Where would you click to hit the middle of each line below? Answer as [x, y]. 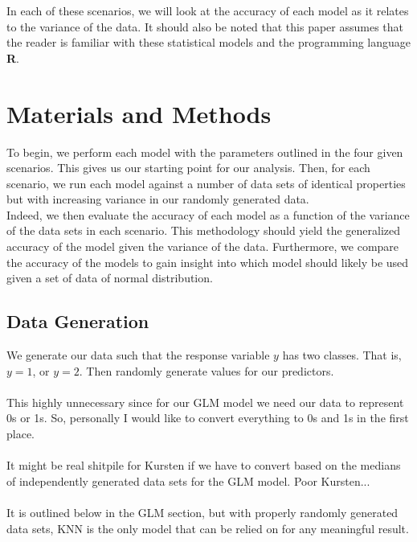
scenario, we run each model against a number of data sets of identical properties [206, 183]
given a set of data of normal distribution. [110, 278]
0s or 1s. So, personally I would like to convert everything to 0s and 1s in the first [208, 418]
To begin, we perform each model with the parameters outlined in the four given [205, 152]
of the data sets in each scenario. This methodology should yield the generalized [204, 230]
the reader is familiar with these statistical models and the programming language [209, 42]
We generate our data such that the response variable [138, 355]
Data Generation [78, 321]
